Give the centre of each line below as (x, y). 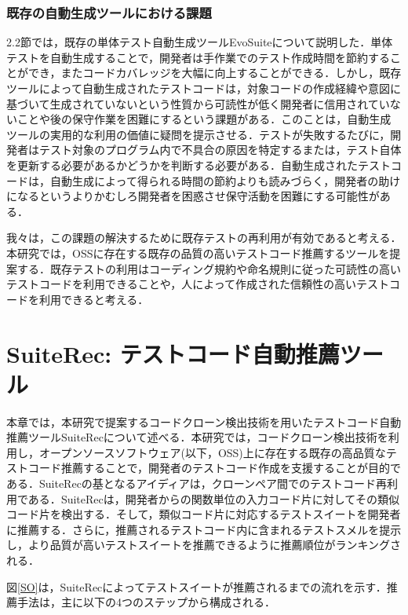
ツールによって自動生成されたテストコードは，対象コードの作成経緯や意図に (204, 88)
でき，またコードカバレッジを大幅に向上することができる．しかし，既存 (215, 73)
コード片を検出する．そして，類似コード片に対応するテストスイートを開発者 (204, 514)
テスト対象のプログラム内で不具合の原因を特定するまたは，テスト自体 (220, 150)
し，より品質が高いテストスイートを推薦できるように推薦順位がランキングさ (204, 545)
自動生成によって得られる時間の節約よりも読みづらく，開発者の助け (225, 180)
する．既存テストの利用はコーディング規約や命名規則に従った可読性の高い (209, 268)
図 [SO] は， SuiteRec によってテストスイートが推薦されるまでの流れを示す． (197, 586)
